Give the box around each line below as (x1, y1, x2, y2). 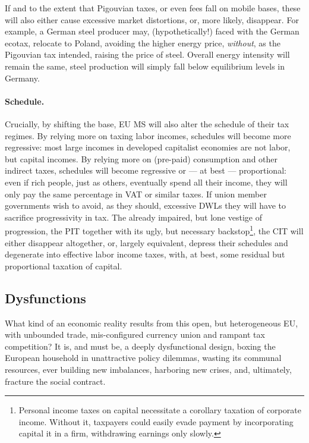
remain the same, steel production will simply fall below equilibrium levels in (5, 59, 285, 72)
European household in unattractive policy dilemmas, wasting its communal (5, 351, 282, 364)
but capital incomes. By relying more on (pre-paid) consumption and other (5, 152, 278, 165)
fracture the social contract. (5, 375, 106, 387)
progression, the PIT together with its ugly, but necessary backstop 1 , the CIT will (5, 223, 304, 237)
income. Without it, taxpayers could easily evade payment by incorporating (18, 415, 294, 428)
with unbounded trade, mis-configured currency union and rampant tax (5, 328, 265, 341)
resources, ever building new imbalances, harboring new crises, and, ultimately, (5, 363, 292, 375)
